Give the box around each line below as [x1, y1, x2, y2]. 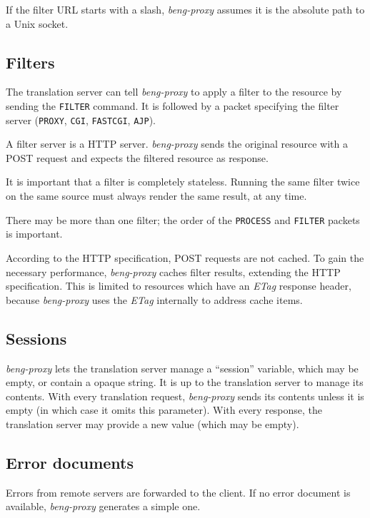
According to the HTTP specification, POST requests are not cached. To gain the [6, 250, 364, 265]
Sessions [6, 327, 67, 349]
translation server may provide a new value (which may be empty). [6, 416, 299, 431]
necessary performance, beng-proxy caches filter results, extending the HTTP [6, 264, 341, 279]
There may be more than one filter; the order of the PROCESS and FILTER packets [6, 212, 360, 227]
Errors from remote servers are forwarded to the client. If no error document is [6, 484, 351, 499]
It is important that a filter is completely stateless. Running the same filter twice [6, 174, 360, 189]
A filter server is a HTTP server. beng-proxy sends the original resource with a [6, 136, 348, 151]
